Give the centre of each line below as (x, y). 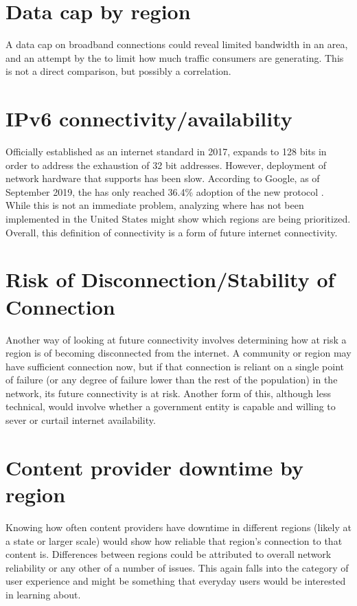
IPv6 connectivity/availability (149, 119)
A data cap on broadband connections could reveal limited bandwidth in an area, (177, 44)
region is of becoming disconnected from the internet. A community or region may (178, 353)
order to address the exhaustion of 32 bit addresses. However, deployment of (166, 165)
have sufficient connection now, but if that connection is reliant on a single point (175, 366)
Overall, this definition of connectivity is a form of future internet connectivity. (172, 232)
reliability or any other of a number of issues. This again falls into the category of (177, 567)
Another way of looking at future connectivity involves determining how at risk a (176, 339)
